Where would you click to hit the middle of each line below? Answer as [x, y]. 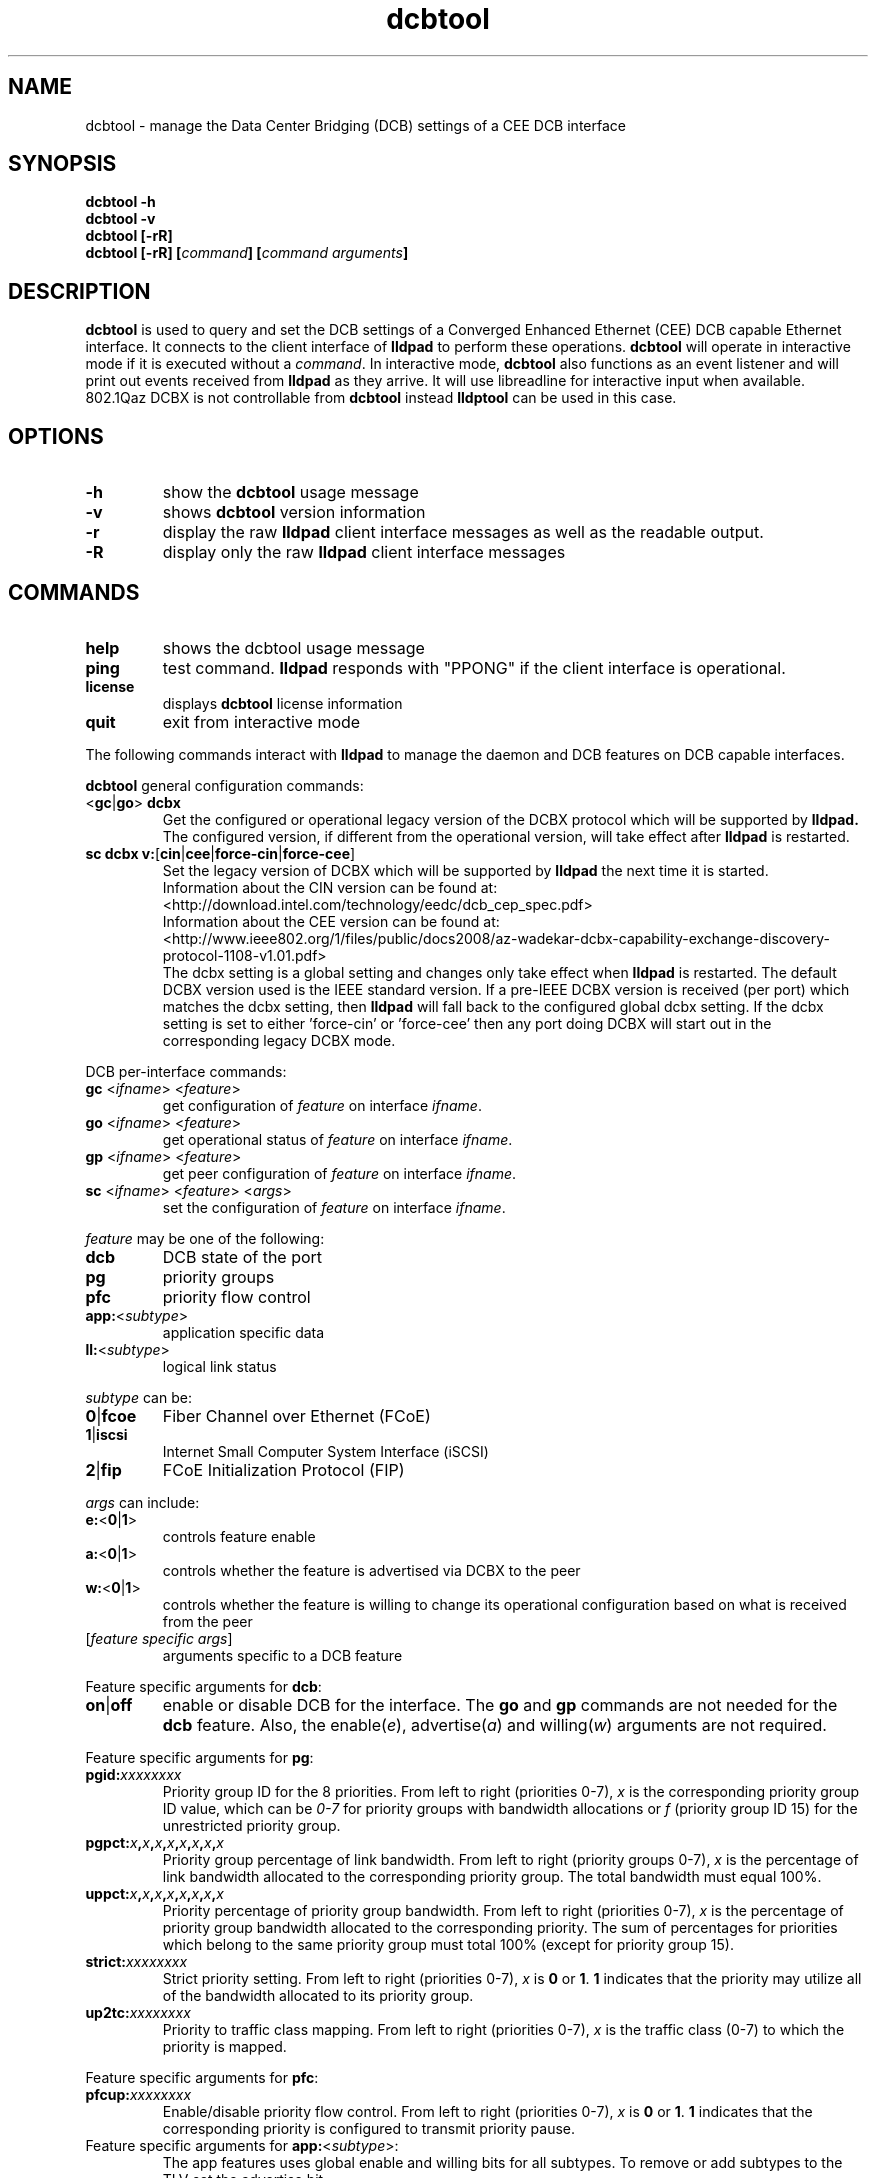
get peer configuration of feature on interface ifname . [339, 1173]
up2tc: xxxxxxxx [138, 2012]
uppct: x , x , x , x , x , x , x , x [154, 1893]
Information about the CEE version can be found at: [331, 921]
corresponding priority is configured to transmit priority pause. [368, 2128]
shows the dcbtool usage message [293, 647]
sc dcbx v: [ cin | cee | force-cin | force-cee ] [220, 853]
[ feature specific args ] [159, 1638]
